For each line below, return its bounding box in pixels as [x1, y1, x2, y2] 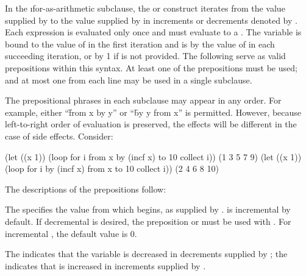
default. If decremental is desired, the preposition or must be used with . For [5, 214, 291, 227]
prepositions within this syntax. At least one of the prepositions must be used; [5, 61, 297, 74]
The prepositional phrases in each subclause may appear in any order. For [5, 94, 282, 107]
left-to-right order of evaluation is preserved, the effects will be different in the [5, 118, 297, 130]
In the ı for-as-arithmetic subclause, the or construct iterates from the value [5, 2, 285, 14]
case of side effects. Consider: [5, 129, 113, 142]
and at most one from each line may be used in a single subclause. [5, 73, 252, 86]
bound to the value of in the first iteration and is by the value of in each [5, 37, 275, 50]
